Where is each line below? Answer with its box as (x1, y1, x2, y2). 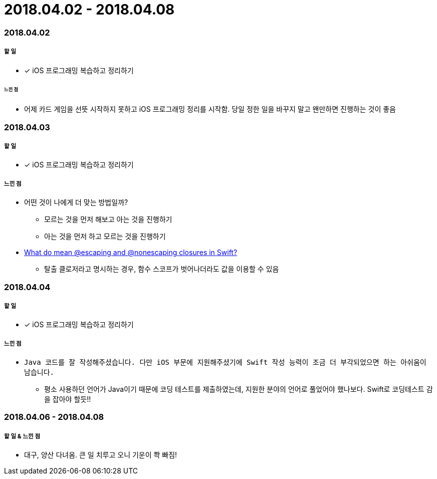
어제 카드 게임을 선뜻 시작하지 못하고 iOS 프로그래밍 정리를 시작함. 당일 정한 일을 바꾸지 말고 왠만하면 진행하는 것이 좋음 (24, 105, 396, 114)
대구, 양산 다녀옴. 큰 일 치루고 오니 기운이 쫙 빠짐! (24, 450, 177, 459)
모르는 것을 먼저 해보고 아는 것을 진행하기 (44, 215, 172, 224)
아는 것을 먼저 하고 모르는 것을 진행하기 (44, 232, 166, 241)
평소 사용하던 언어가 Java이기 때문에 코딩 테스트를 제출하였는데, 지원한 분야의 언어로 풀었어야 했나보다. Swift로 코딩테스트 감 (44, 385, 433, 394)
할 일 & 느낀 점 (4, 432, 41, 440)
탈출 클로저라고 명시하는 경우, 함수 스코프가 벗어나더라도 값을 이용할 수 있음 (44, 265, 279, 274)
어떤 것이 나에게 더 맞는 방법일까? (24, 198, 128, 207)
